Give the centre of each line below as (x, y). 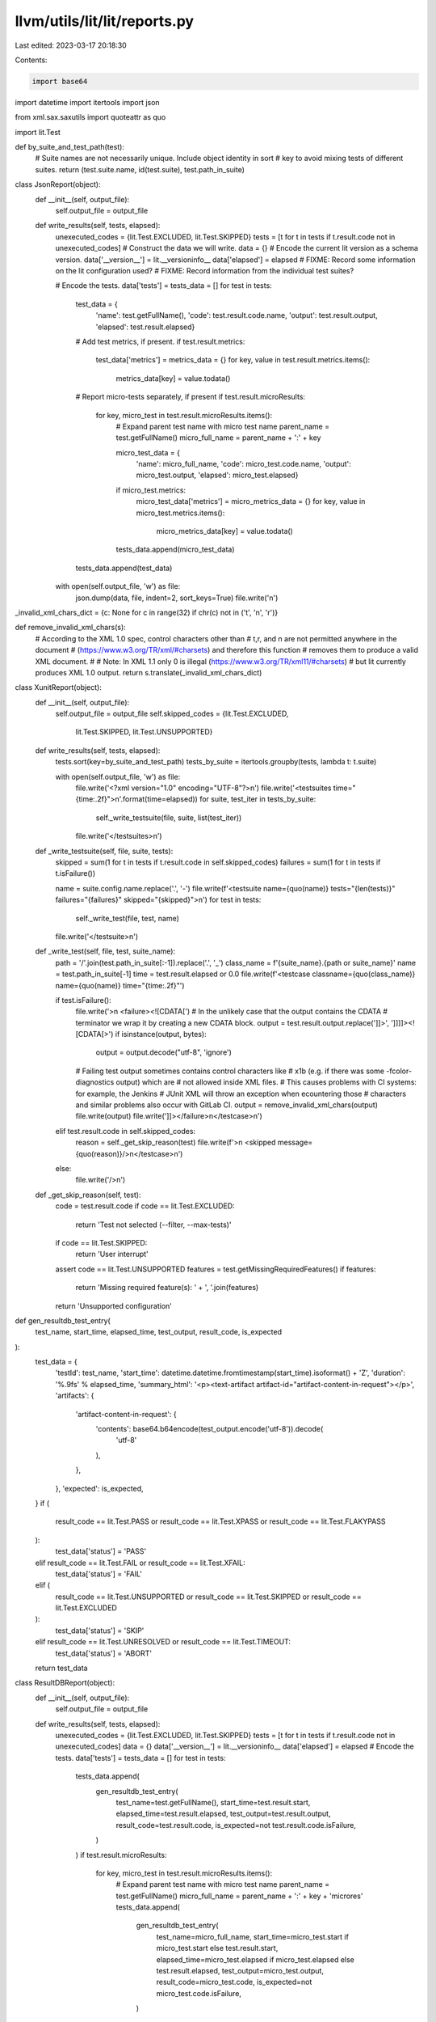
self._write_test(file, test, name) (127, 918)
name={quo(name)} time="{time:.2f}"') (120, 985)
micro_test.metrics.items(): (180, 513)
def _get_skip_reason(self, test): (88, 1195)
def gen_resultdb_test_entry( (63, 1320)
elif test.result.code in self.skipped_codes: (126, 1131)
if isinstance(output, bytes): (161, 1034)
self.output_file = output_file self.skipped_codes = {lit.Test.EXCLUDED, (172, 714)
